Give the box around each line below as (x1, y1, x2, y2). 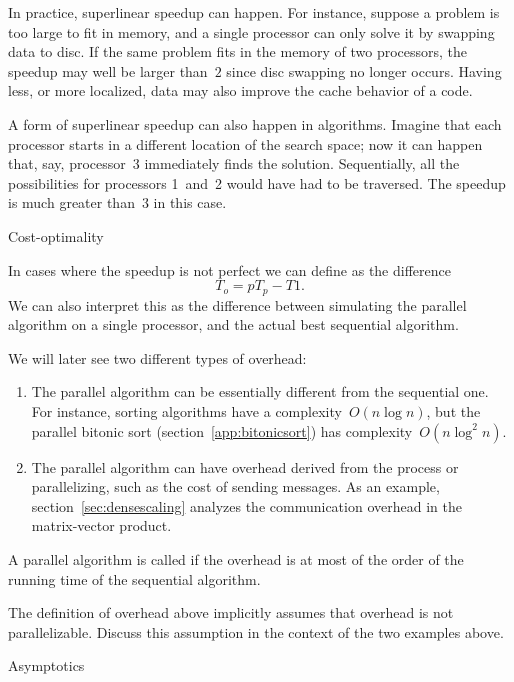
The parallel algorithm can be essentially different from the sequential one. (31, 381, 489, 402)
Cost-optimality (8, 225, 104, 246)
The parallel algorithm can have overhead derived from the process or (31, 456, 459, 477)
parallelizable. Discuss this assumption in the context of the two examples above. (8, 621, 504, 642)
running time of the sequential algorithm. (8, 568, 261, 589)
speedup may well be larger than (8, 60, 208, 81)
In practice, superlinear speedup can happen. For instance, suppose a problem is (8, 2, 500, 22)
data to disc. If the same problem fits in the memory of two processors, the (8, 41, 468, 62)
